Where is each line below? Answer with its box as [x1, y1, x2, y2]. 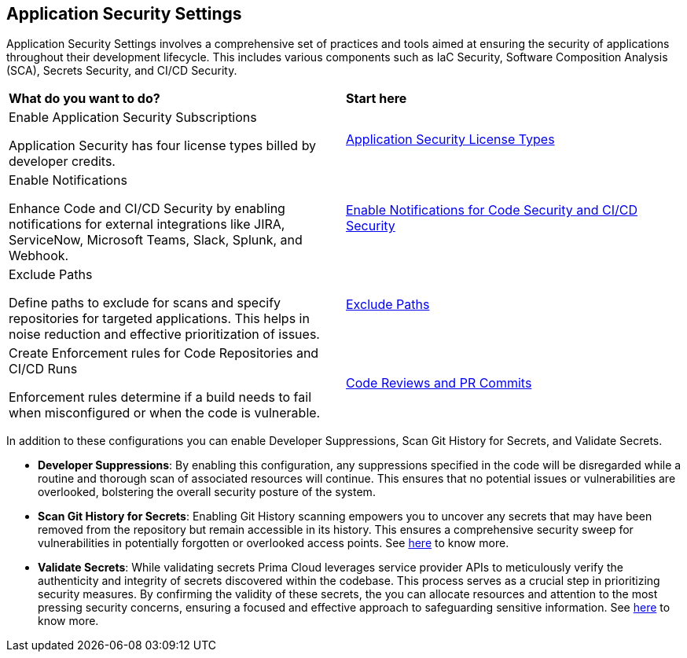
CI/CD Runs [9, 361, 78, 377]
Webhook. [9, 248, 69, 264]
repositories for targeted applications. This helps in [9, 311, 310, 327]
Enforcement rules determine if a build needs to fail [9, 389, 311, 406]
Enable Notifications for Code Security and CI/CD [346, 202, 637, 219]
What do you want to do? [9, 90, 160, 107]
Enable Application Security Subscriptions [9, 109, 257, 126]
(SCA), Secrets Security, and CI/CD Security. [6, 64, 237, 78]
